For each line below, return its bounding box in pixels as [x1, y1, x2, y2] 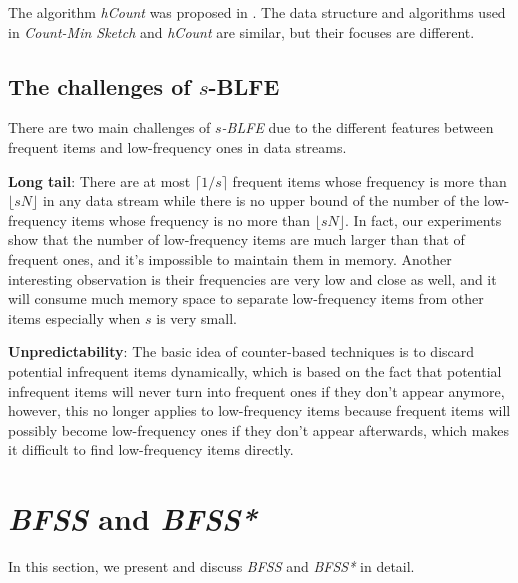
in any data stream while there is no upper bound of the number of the [42, 190, 480, 211]
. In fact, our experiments [345, 209, 502, 230]
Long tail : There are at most [8, 170, 191, 191]
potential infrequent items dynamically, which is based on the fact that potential [8, 360, 502, 381]
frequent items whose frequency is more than [232, 170, 507, 191]
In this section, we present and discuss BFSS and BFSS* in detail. [8, 556, 415, 577]
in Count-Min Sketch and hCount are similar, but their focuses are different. [8, 21, 475, 42]
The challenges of [8, 70, 191, 101]
